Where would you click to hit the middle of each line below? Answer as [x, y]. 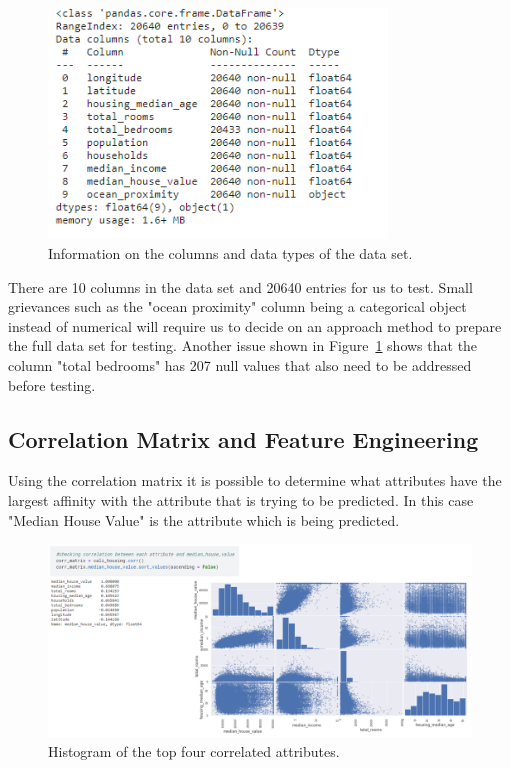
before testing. [52, 384]
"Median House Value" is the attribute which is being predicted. [204, 519]
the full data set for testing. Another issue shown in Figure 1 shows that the [243, 345]
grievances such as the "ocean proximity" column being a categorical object [237, 306]
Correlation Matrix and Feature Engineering [243, 438]
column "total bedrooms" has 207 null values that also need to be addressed [240, 364]
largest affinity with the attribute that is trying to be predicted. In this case [241, 499]
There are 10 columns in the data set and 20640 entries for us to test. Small [240, 286]
